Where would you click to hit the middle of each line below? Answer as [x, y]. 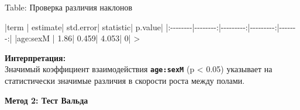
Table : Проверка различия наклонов [69, 7]
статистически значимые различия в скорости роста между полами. [125, 81]
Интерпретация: [35, 57]
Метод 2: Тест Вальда [46, 100]
